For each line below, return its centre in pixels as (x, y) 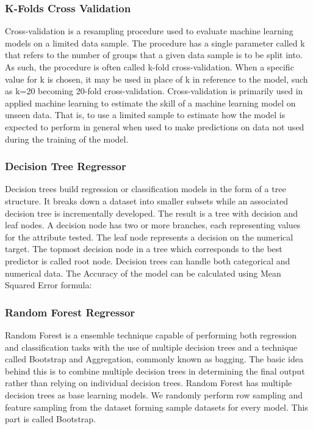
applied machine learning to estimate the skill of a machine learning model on (150, 103)
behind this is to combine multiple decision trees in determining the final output (155, 371)
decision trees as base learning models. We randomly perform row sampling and (154, 394)
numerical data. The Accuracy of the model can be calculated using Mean (143, 273)
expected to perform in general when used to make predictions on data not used (155, 126)
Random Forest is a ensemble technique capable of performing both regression (151, 334)
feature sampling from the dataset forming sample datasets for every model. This (156, 407)
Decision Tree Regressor (66, 166)
